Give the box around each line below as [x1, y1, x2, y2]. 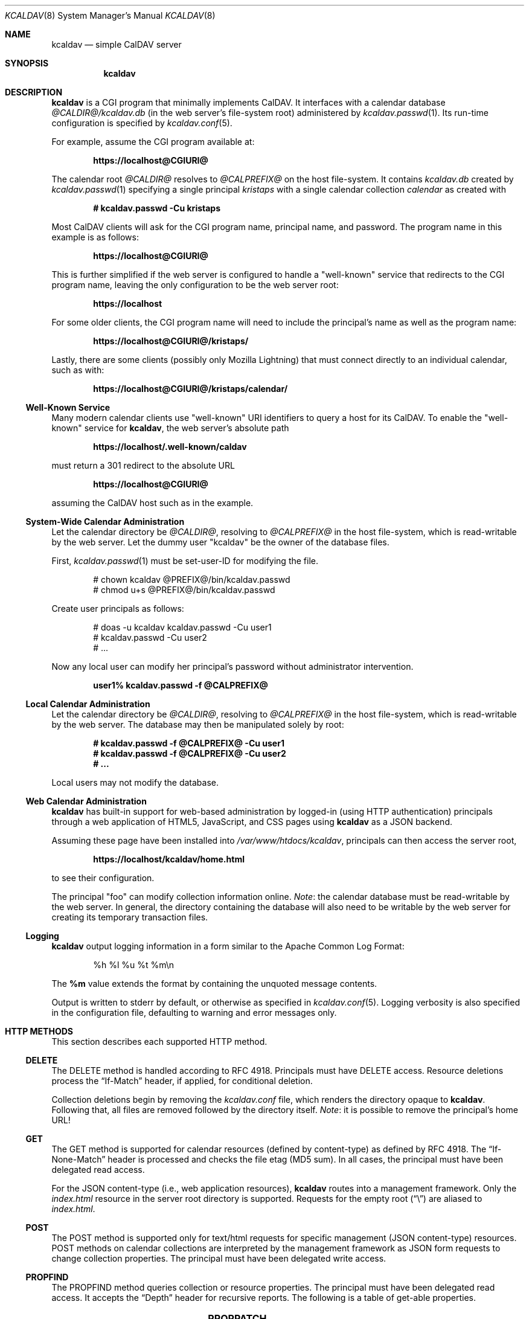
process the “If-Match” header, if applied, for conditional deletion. [51, 1076, 313, 1086]
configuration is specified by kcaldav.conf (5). [51, 118, 232, 128]
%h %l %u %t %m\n [93, 960, 175, 970]
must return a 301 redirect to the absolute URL [51, 460, 235, 470]
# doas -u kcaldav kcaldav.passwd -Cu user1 [93, 622, 272, 632]
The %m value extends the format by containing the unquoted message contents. [51, 978, 377, 989]
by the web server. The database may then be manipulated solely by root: [51, 719, 344, 730]
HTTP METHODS [5, 1026, 73, 1036]
